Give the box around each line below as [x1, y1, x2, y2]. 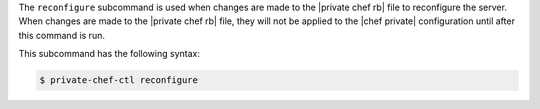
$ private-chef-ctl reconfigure [39, 75, 199, 86]
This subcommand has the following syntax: [18, 48, 200, 60]
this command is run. [18, 29, 105, 41]
